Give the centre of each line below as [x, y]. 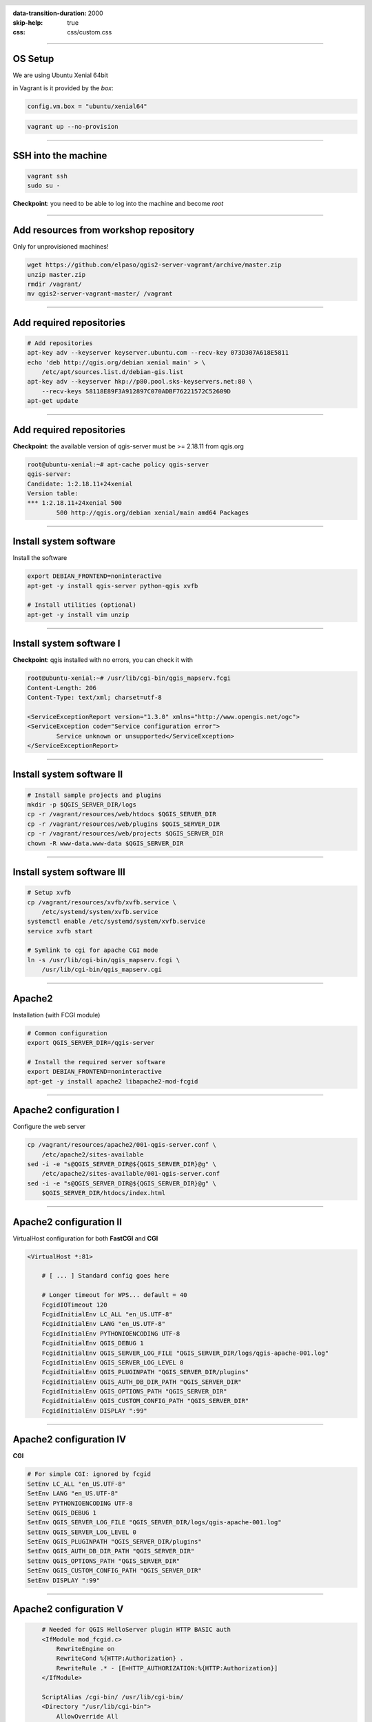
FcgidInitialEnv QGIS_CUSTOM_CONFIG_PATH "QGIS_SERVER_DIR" [145, 1401]
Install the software [40, 558]
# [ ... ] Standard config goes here [105, 1276]
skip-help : [28, 23]
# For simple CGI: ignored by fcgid [89, 1474]
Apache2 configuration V [68, 1609]
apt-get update [53, 401]
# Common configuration [68, 1033]
